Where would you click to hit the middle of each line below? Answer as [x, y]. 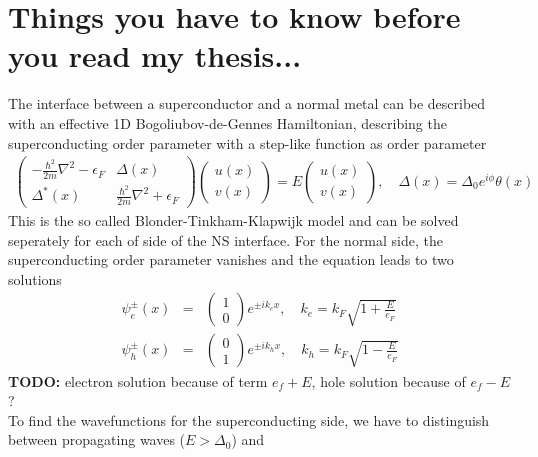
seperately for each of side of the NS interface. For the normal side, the [225, 239]
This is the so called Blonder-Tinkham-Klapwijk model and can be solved [233, 220]
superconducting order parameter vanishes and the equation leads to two [231, 259]
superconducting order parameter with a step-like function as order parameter [247, 142]
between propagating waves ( [97, 439]
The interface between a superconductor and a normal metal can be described [247, 103]
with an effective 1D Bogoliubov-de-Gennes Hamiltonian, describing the [227, 122]
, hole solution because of [388, 380]
